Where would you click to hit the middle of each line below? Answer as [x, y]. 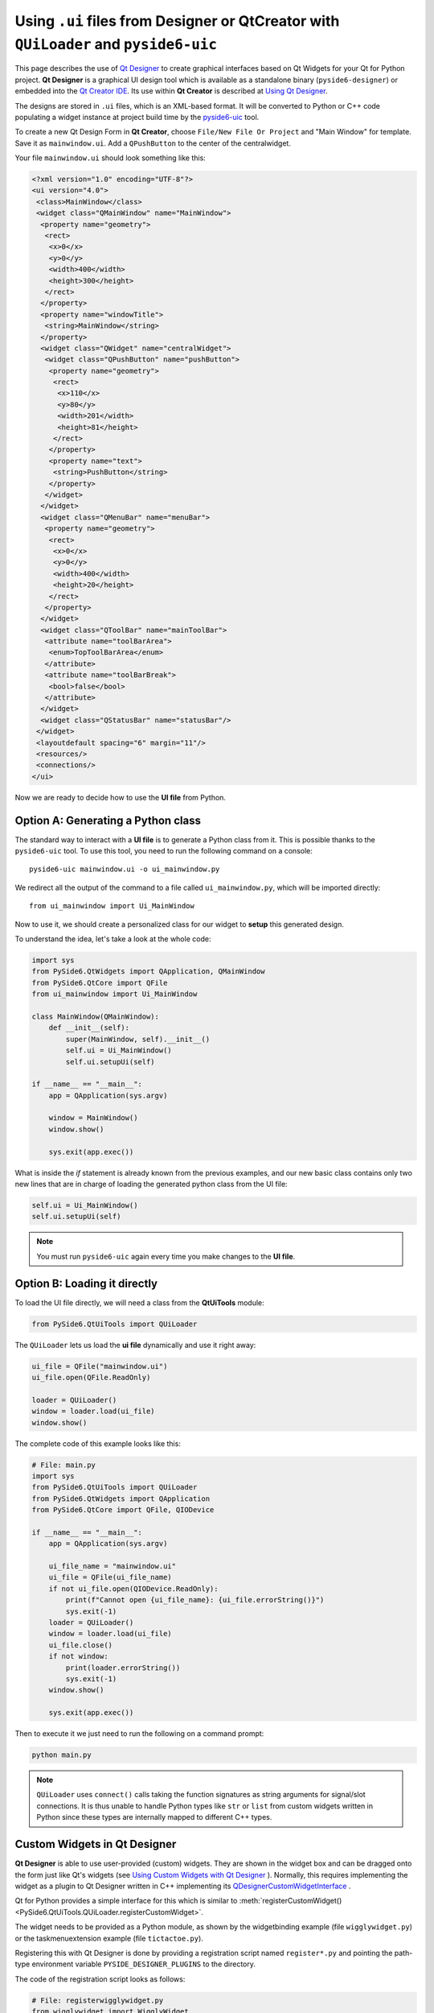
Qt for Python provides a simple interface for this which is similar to [126, 1901]
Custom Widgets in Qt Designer [96, 1844]
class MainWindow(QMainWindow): [96, 1016]
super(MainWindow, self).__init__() [138, 1039]
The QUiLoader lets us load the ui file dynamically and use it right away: [135, 1345]
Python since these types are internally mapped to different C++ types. [154, 1817]
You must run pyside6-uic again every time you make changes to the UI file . [166, 1256]
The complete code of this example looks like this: [98, 1443]
